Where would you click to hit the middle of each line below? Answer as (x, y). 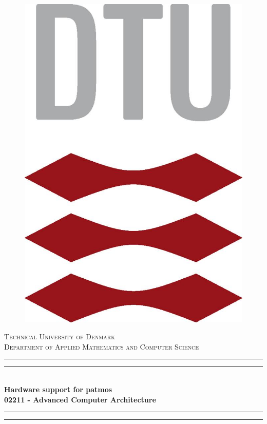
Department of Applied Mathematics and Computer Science (101, 346)
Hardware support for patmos (58, 389)
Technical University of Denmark (60, 336)
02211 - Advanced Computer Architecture (80, 399)
